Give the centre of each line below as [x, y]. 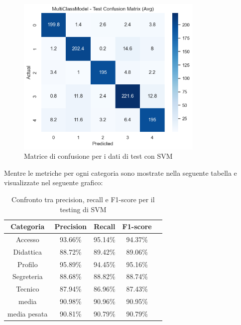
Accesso [27, 239]
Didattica [27, 251]
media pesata [28, 314]
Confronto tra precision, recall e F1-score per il [83, 199]
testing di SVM [83, 209]
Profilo [27, 264]
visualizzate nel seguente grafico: [54, 182]
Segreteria [27, 276]
